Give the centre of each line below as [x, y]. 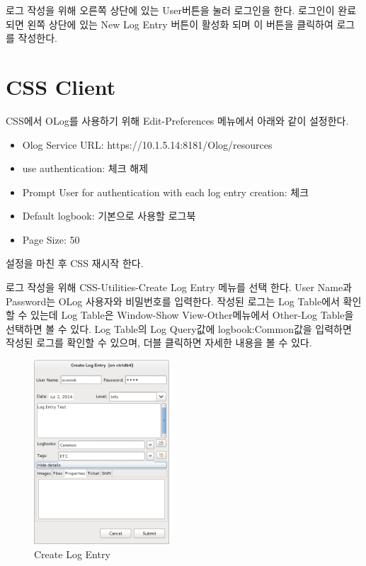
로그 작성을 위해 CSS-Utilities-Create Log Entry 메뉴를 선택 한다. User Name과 [179, 287]
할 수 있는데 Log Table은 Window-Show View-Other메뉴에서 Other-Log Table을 [180, 315]
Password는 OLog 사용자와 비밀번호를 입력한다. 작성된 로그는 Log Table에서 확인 [184, 301]
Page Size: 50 [51, 239]
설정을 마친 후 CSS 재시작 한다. [75, 263]
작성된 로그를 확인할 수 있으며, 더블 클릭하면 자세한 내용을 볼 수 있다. [159, 343]
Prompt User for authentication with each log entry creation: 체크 [166, 192]
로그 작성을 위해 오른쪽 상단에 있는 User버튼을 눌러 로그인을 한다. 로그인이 [170, 10]
